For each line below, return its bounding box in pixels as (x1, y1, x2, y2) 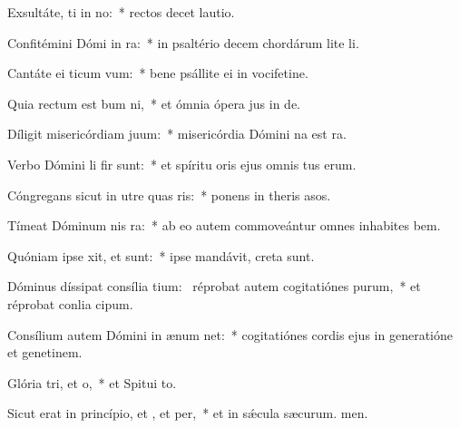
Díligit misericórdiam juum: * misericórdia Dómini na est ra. (7, 124, 347, 143)
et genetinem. (7, 343, 83, 362)
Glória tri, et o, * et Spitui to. (7, 373, 177, 392)
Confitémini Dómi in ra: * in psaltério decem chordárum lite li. (7, 33, 359, 52)
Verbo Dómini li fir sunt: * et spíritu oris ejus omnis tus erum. (7, 154, 357, 173)
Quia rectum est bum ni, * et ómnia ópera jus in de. (7, 93, 301, 112)
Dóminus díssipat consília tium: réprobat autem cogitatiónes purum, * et (7, 277, 421, 296)
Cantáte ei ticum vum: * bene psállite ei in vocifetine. (7, 63, 308, 83)
